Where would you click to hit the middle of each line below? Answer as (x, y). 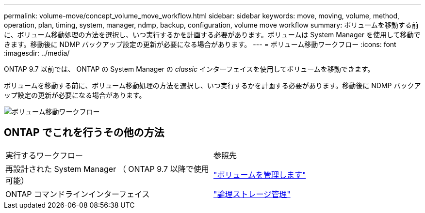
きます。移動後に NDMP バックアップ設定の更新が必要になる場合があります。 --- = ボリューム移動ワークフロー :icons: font (200, 44)
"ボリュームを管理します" (260, 175)
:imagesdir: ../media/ (37, 53)
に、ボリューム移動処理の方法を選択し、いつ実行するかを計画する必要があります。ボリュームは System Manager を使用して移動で (212, 35)
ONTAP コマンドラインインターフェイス (78, 194)
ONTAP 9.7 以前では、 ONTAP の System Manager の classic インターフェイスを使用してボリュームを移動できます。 (189, 69)
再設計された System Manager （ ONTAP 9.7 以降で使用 (107, 169)
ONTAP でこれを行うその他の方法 (84, 133)
